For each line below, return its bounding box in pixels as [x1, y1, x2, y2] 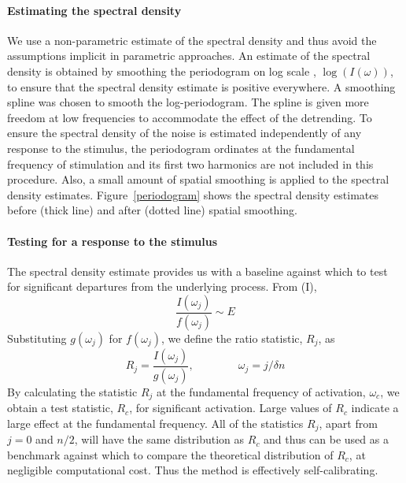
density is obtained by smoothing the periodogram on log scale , [7, 62, 316, 79]
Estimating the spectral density [7, 2, 182, 18]
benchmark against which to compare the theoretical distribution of [7, 446, 334, 463]
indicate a [351, 399, 399, 416]
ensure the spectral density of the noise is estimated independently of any [7, 124, 362, 141]
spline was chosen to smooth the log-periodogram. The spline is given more [7, 94, 369, 110]
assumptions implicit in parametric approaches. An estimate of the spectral [7, 47, 371, 64]
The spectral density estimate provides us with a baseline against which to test [7, 262, 388, 279]
